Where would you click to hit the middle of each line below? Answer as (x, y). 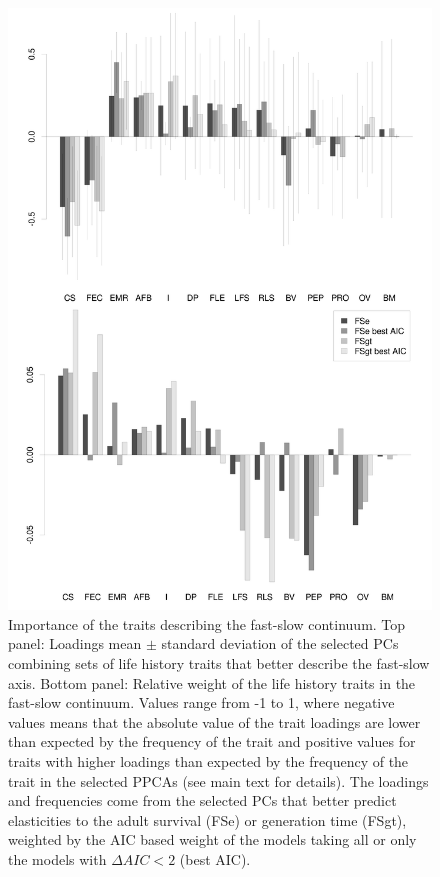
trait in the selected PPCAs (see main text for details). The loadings (218, 780)
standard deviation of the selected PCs (280, 643)
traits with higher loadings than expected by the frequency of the (208, 760)
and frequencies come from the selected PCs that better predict (202, 800)
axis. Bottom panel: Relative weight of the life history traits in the (212, 682)
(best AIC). (215, 858)
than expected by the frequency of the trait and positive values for (212, 741)
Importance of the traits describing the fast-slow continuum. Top (207, 623)
